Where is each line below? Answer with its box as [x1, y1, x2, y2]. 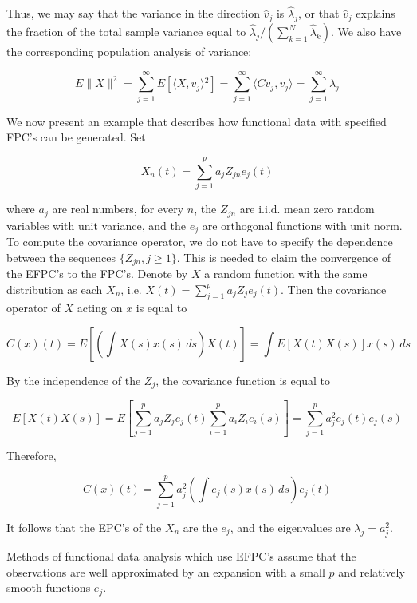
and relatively [338, 563, 405, 580]
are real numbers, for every [52, 200, 184, 217]
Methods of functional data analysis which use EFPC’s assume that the [6, 547, 356, 564]
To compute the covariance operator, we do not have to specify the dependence [6, 232, 393, 249]
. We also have [330, 23, 402, 40]
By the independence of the [6, 371, 141, 388]
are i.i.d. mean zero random [239, 200, 375, 217]
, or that [297, 5, 340, 22]
